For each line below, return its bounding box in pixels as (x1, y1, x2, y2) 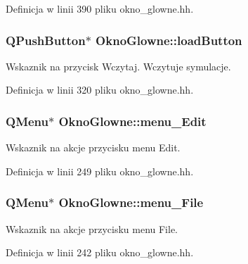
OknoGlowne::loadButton (96, 31, 242, 49)
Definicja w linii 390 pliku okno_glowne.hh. (6, 1, 194, 15)
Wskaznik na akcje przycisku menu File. (6, 221, 178, 236)
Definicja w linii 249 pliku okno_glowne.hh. (6, 163, 194, 178)
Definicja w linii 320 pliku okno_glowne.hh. (6, 82, 194, 97)
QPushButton (6, 31, 86, 49)
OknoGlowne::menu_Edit (58, 112, 207, 130)
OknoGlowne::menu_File (58, 194, 204, 211)
